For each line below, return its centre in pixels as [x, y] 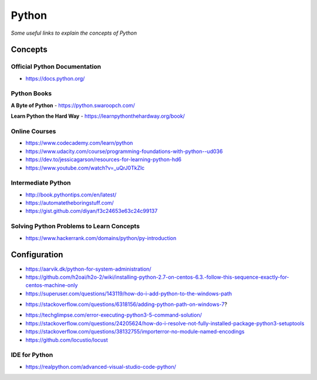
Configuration [37, 255]
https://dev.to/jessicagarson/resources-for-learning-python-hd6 [104, 159]
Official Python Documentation [56, 66]
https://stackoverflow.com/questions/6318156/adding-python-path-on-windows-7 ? [126, 304]
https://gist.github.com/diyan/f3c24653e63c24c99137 [92, 211]
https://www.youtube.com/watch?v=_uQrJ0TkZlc [85, 168]
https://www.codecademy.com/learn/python [79, 143]
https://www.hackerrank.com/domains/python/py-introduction [101, 238]
